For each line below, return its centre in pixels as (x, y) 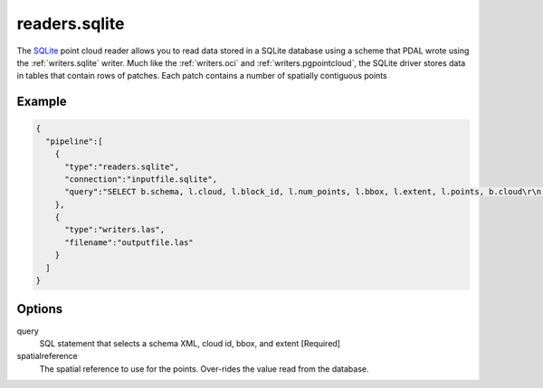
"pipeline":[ (74, 141)
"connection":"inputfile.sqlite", (141, 179)
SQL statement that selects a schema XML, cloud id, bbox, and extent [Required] (190, 343)
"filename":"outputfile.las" (129, 242)
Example (42, 102)
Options (40, 309)
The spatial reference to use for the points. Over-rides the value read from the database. (204, 369)
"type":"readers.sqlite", (122, 166)
